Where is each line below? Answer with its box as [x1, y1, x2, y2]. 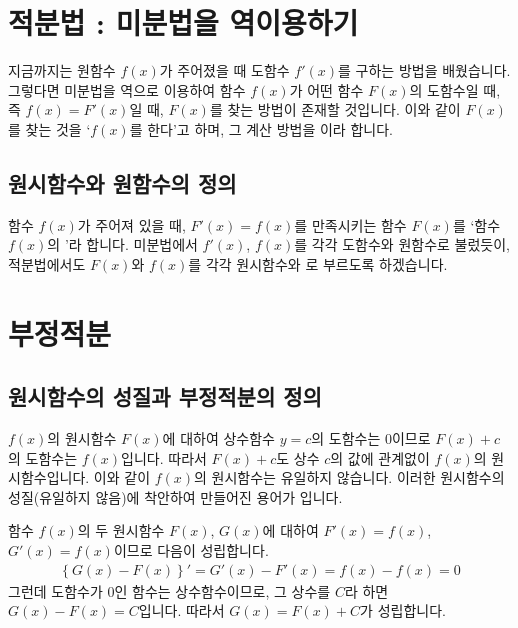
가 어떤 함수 [289, 79, 364, 100]
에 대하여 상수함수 [162, 428, 275, 449]
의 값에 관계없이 [330, 447, 430, 468]
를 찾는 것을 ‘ [8, 118, 91, 139]
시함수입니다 [8, 467, 86, 488]
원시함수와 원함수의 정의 [8, 167, 237, 198]
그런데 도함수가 [8, 580, 103, 601]
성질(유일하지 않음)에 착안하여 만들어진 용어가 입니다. [8, 486, 343, 507]
